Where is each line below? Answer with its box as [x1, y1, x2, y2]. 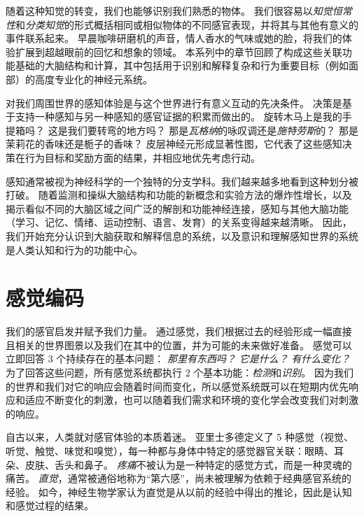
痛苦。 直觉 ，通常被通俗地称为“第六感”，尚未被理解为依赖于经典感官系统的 [6, 471, 351, 486]
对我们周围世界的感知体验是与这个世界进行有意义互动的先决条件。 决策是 [6, 95, 342, 110]
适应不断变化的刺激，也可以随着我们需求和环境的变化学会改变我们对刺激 [24, 392, 358, 407]
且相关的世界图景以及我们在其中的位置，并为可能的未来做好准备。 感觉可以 [6, 337, 352, 352]
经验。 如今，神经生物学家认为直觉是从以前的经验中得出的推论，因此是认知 [6, 484, 352, 499]
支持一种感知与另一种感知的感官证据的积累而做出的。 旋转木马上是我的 [15, 109, 342, 124]
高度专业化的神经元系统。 [34, 71, 153, 86]
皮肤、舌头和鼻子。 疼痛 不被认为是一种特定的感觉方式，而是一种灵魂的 [24, 457, 352, 472]
